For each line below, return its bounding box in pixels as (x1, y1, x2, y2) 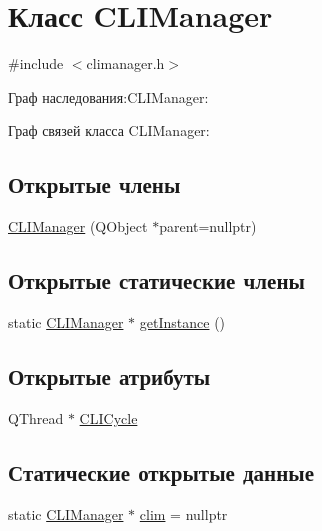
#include (8, 53, 64, 74)
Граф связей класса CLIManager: (8, 120, 210, 141)
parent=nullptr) (159, 216, 257, 237)
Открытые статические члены (8, 265, 305, 296)
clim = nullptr (139, 503, 228, 524)
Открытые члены (8, 169, 181, 200)
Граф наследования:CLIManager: (8, 86, 209, 107)
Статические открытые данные (8, 456, 314, 487)
